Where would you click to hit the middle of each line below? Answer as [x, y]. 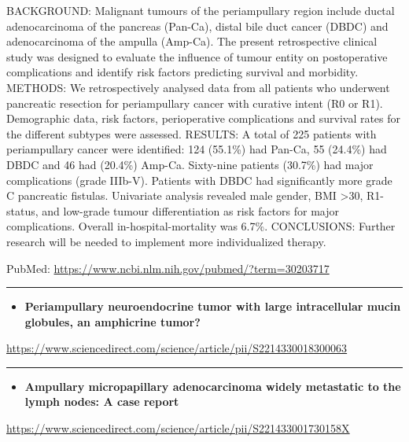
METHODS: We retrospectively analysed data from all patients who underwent [198, 87]
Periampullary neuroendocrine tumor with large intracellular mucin [213, 306]
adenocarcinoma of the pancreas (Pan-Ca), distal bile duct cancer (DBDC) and [197, 26]
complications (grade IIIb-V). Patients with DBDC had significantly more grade [199, 180]
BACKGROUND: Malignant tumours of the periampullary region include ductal [201, 10]
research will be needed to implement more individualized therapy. [166, 241]
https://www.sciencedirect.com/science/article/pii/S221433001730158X [178, 428]
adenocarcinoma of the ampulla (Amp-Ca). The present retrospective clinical [192, 41]
